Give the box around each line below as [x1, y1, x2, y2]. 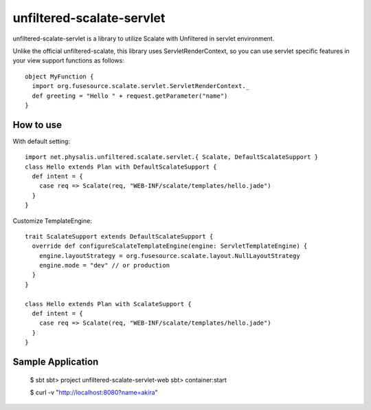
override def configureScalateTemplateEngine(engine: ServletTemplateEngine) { [32, 242, 308, 250]
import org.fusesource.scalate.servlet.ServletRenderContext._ [32, 83, 250, 90]
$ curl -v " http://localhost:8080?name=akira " [30, 389, 158, 397]
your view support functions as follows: [12, 56, 125, 65]
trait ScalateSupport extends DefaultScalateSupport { [25, 233, 214, 240]
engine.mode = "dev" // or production [38, 261, 170, 270]
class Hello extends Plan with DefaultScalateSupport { [25, 162, 217, 171]
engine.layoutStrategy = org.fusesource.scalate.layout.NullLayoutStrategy [38, 252, 300, 259]
